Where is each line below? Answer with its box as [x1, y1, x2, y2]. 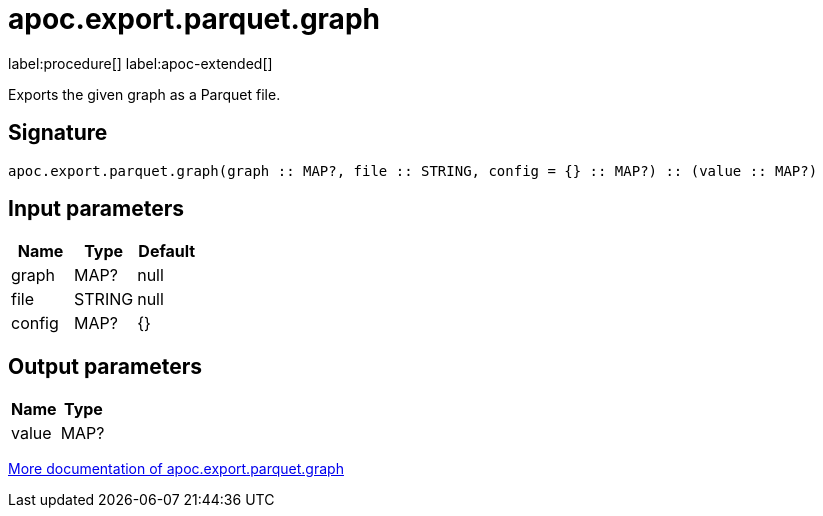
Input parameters [8, 196, 185, 222]
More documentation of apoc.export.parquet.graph [8, 460, 344, 478]
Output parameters [8, 353, 202, 379]
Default [138, 241, 196, 262]
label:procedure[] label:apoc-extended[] [8, 54, 273, 72]
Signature [8, 120, 108, 146]
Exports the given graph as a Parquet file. [8, 85, 281, 103]
